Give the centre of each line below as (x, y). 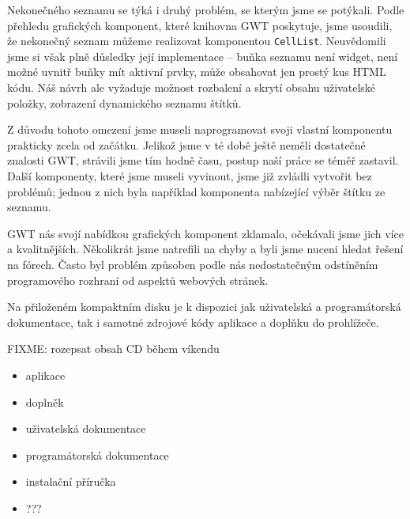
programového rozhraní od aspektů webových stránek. (138, 280)
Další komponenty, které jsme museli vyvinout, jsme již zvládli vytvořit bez (190, 176)
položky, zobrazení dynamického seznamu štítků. (124, 102)
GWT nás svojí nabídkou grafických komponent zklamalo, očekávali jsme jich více (206, 233)
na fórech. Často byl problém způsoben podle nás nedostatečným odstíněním (193, 264)
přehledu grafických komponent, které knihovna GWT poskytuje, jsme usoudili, (200, 25)
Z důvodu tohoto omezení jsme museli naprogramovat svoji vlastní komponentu (200, 129)
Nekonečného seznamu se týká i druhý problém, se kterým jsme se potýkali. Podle (206, 9)
